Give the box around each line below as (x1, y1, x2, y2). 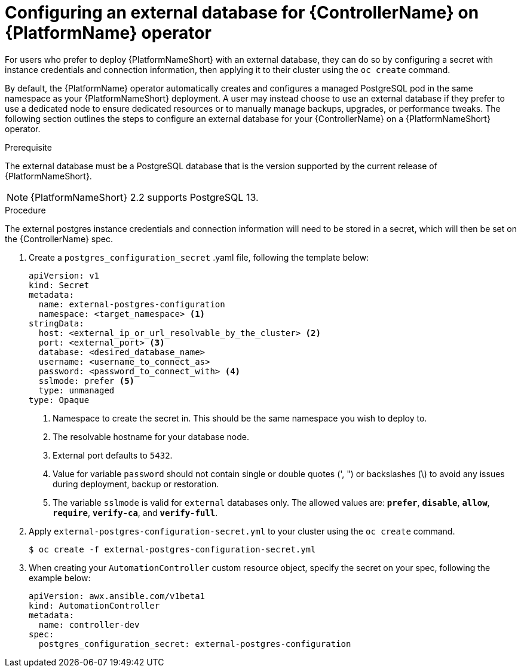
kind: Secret (29, 280, 90, 290)
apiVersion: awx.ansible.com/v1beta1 (29, 591, 206, 601)
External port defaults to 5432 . (53, 450, 173, 460)
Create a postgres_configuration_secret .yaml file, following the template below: (29, 252, 369, 262)
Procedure (5, 204, 46, 215)
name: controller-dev (38, 619, 140, 630)
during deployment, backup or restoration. (53, 478, 219, 489)
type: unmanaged (38, 385, 115, 395)
